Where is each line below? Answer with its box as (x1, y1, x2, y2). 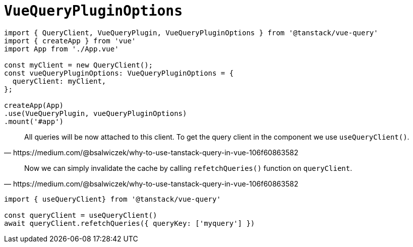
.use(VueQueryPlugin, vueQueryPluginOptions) (4, 109, 187, 117)
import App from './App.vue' (4, 44, 119, 53)
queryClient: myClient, (12, 77, 106, 85)
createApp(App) (4, 101, 64, 109)
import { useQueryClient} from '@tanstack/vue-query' (4, 195, 221, 203)
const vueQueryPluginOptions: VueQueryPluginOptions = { (4, 69, 234, 77)
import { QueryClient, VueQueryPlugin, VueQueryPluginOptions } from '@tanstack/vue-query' (4, 28, 378, 37)
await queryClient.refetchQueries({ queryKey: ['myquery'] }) (4, 219, 255, 227)
